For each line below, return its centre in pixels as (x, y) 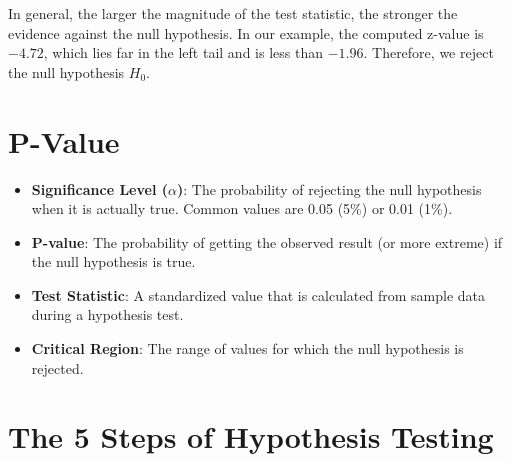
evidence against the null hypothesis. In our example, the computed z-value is (246, 32)
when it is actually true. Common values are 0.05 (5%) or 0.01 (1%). (242, 208)
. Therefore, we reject (428, 52)
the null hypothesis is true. (113, 261)
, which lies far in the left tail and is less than (183, 52)
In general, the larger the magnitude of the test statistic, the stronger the (233, 13)
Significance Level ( (100, 188)
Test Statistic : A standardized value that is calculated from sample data (258, 294)
